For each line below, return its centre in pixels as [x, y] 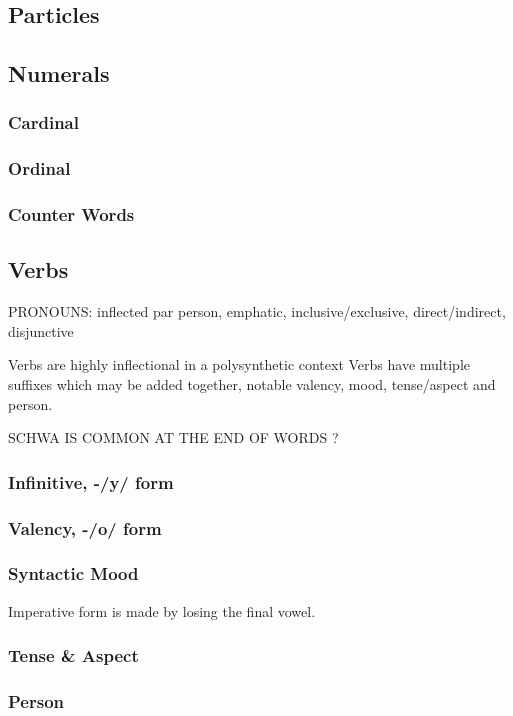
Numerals [59, 73]
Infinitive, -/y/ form [91, 481]
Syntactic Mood [73, 573]
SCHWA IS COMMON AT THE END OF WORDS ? [173, 437]
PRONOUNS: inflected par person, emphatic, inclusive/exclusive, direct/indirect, [257, 311]
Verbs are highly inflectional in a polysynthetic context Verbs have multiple [239, 364]
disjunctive [41, 330]
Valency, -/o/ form [85, 527]
